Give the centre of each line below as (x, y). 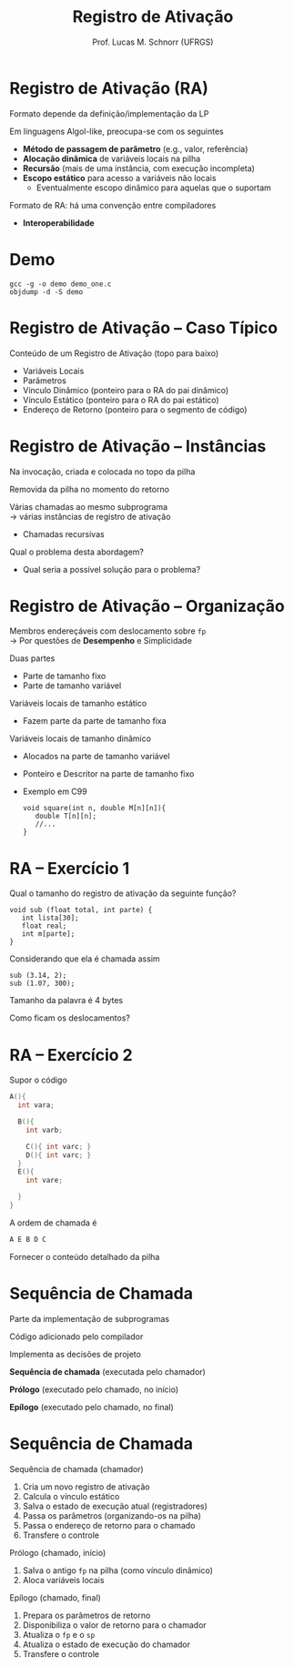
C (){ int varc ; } (59, 1146)
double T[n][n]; (66, 817)
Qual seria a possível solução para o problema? (112, 569)
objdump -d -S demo (46, 292)
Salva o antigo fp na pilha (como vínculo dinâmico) (118, 1570)
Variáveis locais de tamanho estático (78, 704)
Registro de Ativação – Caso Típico (144, 327)
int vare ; (45, 1181)
